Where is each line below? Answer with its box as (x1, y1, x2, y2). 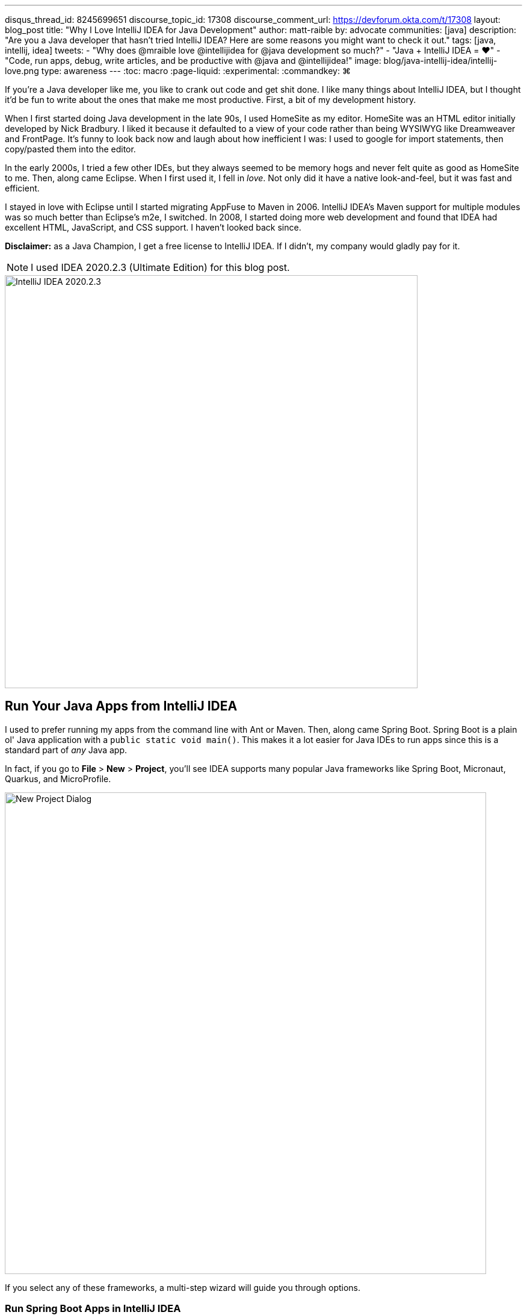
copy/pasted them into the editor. (5, 144, 136, 154)
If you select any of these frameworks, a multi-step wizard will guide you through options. (5, 1282, 361, 1293)
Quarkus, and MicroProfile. (5, 773, 111, 784)
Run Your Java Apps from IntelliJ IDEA (5, 698, 238, 714)
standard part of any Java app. (5, 744, 128, 755)
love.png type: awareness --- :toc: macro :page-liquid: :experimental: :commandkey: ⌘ (5, 66, 351, 76)
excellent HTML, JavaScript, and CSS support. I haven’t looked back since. (5, 222, 301, 232)
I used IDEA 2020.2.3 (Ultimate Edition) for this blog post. (31, 261, 290, 273)
